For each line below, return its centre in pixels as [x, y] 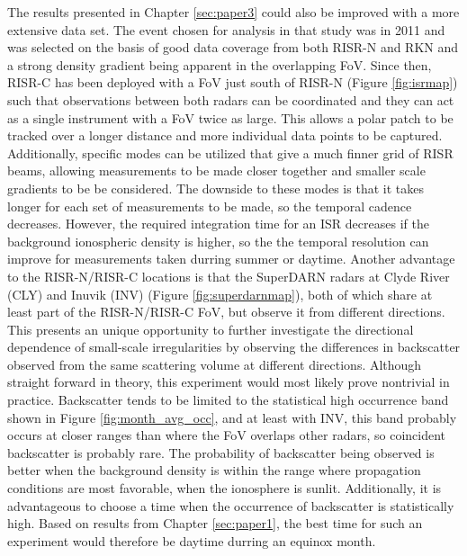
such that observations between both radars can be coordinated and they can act [231, 99]
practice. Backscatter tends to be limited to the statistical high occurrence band [228, 400]
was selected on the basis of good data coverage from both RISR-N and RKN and [233, 47]
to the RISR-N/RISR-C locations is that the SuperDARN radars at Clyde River [229, 276]
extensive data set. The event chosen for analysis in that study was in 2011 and [226, 29]
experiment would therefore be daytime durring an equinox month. [192, 540]
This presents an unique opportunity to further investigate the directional [211, 329]
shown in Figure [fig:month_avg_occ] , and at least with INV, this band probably [232, 417]
